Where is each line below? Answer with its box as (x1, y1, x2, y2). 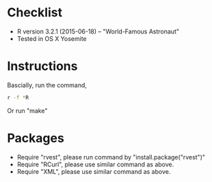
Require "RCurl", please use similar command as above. (16, 160, 174, 168)
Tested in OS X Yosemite (16, 34, 87, 42)
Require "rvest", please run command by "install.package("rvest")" (16, 153, 206, 161)
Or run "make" (7, 106, 48, 115)
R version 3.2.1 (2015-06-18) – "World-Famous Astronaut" (16, 27, 180, 35)
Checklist (7, 5, 63, 20)
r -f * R (7, 94, 29, 101)
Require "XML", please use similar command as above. (16, 167, 171, 175)
